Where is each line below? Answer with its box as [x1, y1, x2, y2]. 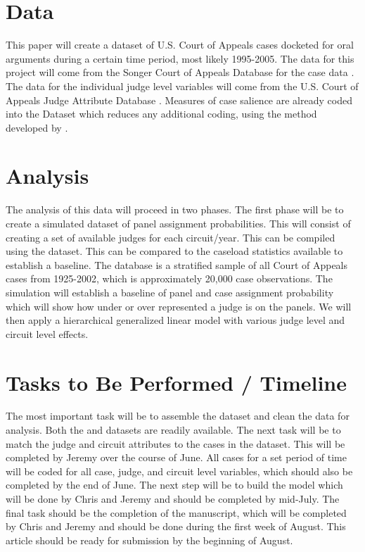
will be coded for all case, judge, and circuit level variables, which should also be [6, 463, 353, 478]
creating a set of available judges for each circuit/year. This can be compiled [6, 230, 335, 244]
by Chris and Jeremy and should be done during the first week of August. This [6, 519, 346, 534]
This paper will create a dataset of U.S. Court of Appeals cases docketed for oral [6, 37, 354, 52]
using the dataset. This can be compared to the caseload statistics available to [6, 244, 343, 258]
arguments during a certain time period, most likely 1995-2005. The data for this [6, 51, 354, 65]
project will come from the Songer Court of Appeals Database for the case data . [6, 65, 354, 80]
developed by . [6, 120, 68, 134]
